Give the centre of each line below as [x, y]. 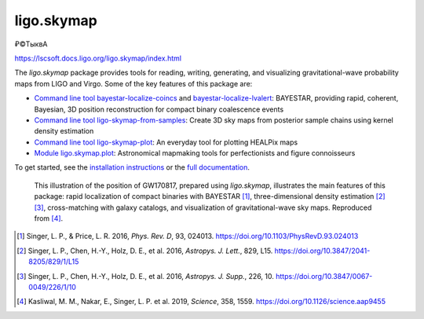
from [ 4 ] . [49, 218]
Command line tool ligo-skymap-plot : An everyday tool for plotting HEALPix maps [166, 142]
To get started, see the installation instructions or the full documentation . [132, 167]
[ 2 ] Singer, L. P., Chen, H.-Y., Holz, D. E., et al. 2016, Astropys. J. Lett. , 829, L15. [145, 251]
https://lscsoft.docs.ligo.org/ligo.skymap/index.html [98, 58]
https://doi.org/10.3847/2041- [322, 251]
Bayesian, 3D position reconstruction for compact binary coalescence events [159, 109]
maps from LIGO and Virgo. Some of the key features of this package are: [133, 83]
